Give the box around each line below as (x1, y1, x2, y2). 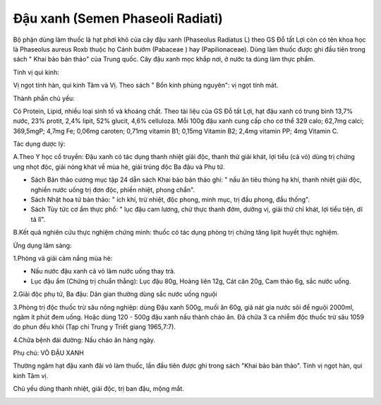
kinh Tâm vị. (13, 371, 49, 380)
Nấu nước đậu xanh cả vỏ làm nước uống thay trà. (30, 267, 176, 276)
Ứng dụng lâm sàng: (13, 241, 72, 250)
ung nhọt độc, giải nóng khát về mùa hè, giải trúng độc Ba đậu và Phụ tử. (13, 163, 225, 171)
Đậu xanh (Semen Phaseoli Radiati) (13, 11, 223, 26)
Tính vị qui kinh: (13, 68, 59, 76)
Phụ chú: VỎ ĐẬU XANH (13, 348, 84, 357)
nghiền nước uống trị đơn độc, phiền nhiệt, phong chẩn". (30, 185, 195, 194)
